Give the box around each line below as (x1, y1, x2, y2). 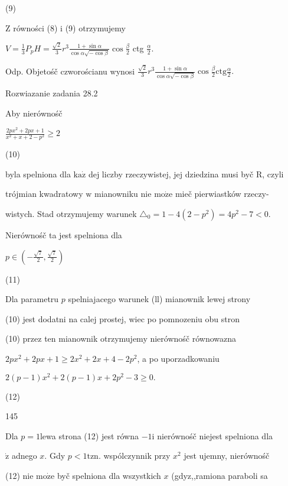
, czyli (262, 167, 284, 180)
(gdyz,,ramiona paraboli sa (171, 469, 268, 481)
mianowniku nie (94, 187, 152, 200)
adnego (11, 449, 37, 462)
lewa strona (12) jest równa (40, 429, 139, 442)
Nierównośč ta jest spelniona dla (5, 228, 122, 241)
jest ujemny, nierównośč (184, 449, 270, 462)
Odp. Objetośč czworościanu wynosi (5, 64, 135, 77)
